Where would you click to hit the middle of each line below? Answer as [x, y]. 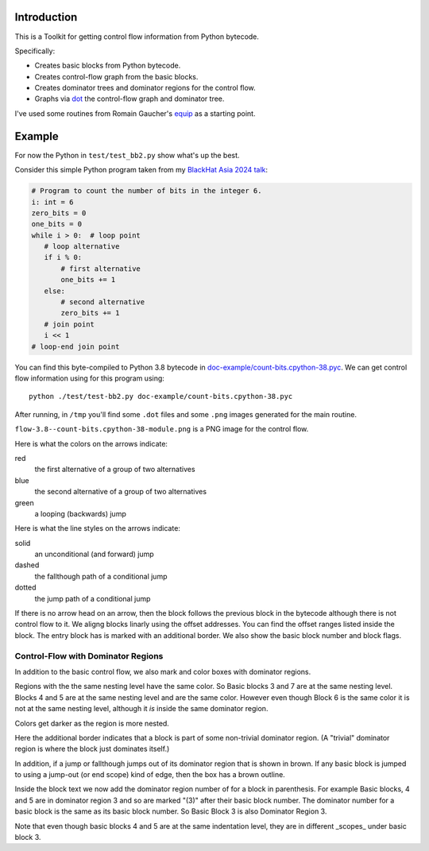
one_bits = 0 [57, 224]
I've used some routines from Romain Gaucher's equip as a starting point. [135, 113]
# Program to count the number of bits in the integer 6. [147, 191]
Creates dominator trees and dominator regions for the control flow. [145, 88]
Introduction [46, 17]
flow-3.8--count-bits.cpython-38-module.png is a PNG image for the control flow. [162, 429]
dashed [27, 565]
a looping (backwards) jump [80, 513]
